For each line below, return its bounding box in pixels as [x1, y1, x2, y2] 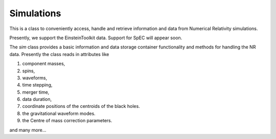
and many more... [9, 127, 47, 133]
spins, [22, 68, 35, 74]
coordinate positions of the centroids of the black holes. [22, 103, 140, 109]
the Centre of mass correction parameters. [22, 118, 112, 124]
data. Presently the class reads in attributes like [9, 51, 109, 57]
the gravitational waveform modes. [22, 110, 96, 117]
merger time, [22, 89, 50, 95]
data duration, [22, 96, 52, 102]
